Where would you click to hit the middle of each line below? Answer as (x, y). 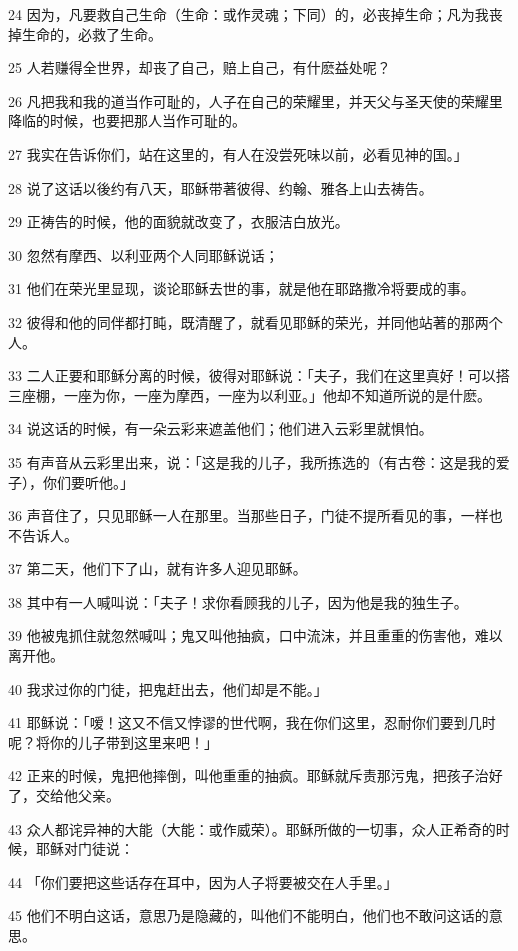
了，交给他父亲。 (64, 795)
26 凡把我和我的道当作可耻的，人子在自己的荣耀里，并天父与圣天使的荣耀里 (255, 100)
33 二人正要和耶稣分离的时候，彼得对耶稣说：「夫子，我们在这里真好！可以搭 (259, 375)
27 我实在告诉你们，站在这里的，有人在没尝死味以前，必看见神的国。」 (238, 153)
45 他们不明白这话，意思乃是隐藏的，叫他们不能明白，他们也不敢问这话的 (248, 915)
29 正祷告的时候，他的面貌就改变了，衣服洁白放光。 (178, 221)
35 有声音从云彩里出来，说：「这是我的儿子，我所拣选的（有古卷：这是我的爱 (259, 461)
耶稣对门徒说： (84, 848)
